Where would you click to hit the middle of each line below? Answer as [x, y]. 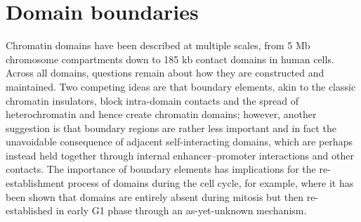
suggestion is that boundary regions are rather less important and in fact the [171, 128]
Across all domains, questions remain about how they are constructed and [165, 73]
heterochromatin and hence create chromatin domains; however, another [161, 114]
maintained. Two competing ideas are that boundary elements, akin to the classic [181, 86]
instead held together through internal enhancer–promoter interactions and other [180, 155]
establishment [35, 183]
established [29, 210]
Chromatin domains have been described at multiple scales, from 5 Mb [158, 45]
